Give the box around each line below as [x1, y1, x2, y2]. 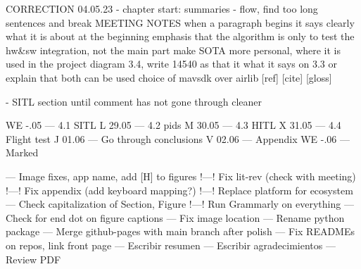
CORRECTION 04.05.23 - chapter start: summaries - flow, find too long [6, 1, 318, 15]
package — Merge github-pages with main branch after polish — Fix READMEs [6, 224, 355, 239]
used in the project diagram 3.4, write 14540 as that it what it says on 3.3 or [6, 56, 338, 71]
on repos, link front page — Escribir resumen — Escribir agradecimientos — [6, 237, 336, 252]
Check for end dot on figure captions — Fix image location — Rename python [6, 210, 345, 225]
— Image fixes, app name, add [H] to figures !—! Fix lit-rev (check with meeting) [6, 168, 356, 183]
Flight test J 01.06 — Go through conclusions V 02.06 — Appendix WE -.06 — [6, 131, 350, 146]
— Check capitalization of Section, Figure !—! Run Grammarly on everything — [6, 196, 354, 211]
